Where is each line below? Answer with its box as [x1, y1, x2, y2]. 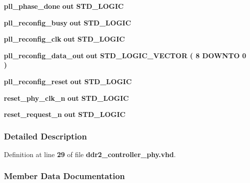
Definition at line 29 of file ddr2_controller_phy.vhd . [4, 149, 176, 159]
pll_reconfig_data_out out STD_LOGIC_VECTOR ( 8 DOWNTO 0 [4, 50, 247, 60]
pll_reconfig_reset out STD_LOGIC [4, 76, 132, 86]
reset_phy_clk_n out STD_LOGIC [4, 92, 129, 103]
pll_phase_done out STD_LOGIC [4, 1, 124, 11]
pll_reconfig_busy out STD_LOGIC [4, 17, 131, 27]
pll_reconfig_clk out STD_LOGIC [4, 34, 125, 44]
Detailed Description [4, 130, 87, 142]
